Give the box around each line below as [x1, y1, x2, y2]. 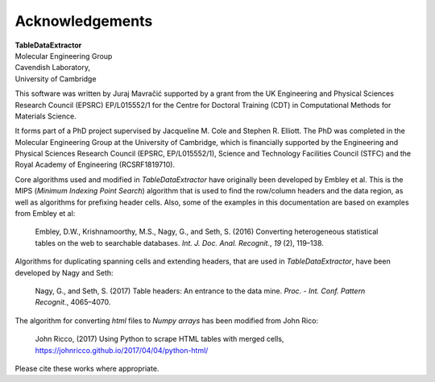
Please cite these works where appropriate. [14, 363, 159, 373]
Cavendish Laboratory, [14, 63, 90, 73]
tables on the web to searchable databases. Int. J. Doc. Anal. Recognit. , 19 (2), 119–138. [35, 238, 324, 247]
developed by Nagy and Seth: [14, 268, 114, 277]
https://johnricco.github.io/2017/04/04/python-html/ [35, 345, 209, 355]
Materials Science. [14, 111, 77, 121]
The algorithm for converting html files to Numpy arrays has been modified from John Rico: [14, 315, 318, 326]
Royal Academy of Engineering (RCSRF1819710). [14, 160, 176, 169]
